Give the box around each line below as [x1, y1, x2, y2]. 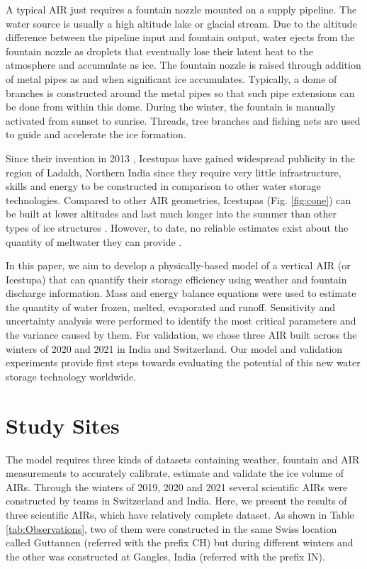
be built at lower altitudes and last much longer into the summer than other [6, 206, 337, 221]
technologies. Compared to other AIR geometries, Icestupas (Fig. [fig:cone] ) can [6, 192, 351, 207]
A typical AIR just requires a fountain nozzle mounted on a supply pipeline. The [6, 2, 357, 16]
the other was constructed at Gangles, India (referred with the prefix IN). [6, 548, 325, 563]
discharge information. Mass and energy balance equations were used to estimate [6, 286, 356, 300]
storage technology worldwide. [6, 368, 137, 383]
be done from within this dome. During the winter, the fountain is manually [6, 99, 336, 114]
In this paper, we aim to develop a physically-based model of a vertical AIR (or [6, 258, 351, 273]
